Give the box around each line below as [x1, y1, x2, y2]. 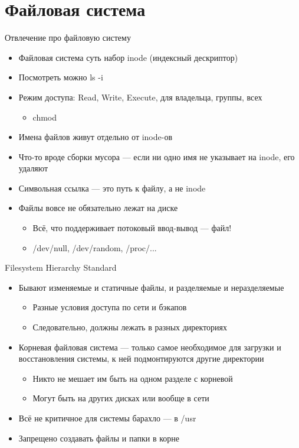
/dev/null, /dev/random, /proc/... [32, 241, 157, 254]
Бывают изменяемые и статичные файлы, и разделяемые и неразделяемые [18, 281, 284, 293]
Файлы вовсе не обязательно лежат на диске [18, 202, 178, 214]
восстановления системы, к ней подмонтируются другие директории [18, 352, 264, 365]
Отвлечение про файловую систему [5, 31, 131, 44]
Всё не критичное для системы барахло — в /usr [18, 412, 196, 424]
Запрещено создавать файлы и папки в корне [18, 431, 179, 444]
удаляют [18, 162, 48, 174]
